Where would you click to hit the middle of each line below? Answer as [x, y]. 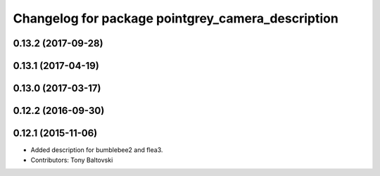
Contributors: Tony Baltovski [72, 160]
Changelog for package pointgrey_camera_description [176, 18]
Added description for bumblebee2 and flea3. [97, 150]
